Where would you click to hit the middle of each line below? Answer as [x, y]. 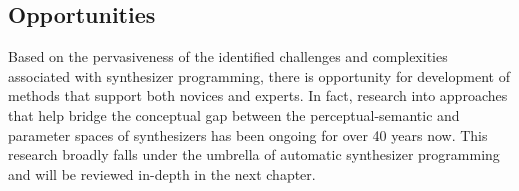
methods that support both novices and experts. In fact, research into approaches [258, 95]
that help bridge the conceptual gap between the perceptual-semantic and [234, 114]
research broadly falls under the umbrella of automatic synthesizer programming [254, 154]
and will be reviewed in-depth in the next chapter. [162, 173]
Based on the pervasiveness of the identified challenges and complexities [228, 56]
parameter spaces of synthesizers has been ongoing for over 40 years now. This [248, 134]
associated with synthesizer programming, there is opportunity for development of [259, 75]
